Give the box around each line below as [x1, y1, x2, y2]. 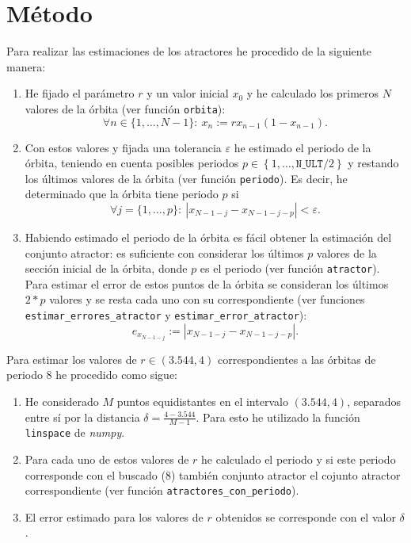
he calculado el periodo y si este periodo [201, 451, 396, 468]
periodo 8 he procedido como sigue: [6, 366, 177, 383]
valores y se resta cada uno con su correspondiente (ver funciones [49, 291, 365, 308]
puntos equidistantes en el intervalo [116, 392, 288, 409]
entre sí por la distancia [25, 408, 140, 425]
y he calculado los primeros [246, 85, 379, 101]
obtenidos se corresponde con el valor [215, 508, 396, 525]
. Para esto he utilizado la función [196, 408, 360, 425]
